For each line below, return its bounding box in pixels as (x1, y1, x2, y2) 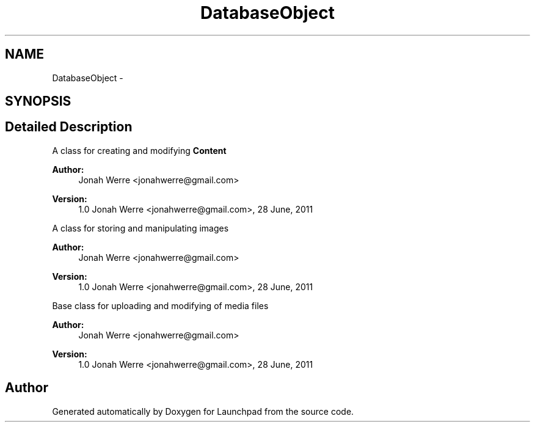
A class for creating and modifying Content (52, 145, 227, 156)
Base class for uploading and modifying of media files (52, 300, 269, 311)
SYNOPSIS (5, 93, 71, 109)
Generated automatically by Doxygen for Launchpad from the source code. (52, 406, 354, 417)
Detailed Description (5, 119, 133, 135)
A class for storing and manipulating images (52, 222, 229, 233)
